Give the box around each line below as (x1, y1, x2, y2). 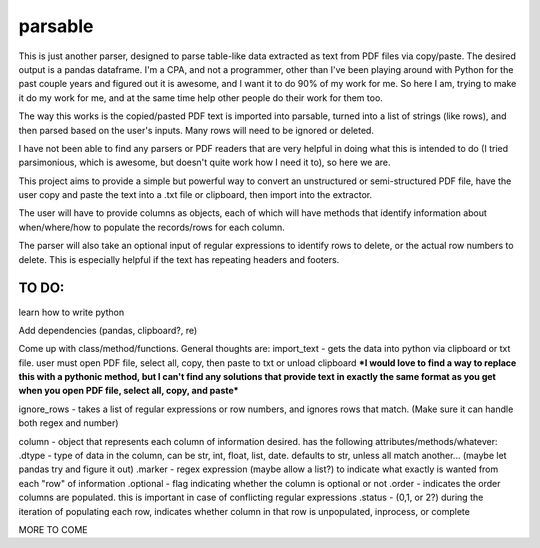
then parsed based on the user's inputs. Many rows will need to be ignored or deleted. (18, 124, 375, 136)
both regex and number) (18, 417, 119, 429)
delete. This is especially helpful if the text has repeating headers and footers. (18, 253, 340, 265)
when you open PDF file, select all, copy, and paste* (18, 385, 239, 397)
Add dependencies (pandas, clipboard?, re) (18, 324, 198, 336)
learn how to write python (18, 306, 125, 318)
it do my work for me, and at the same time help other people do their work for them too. (18, 91, 384, 104)
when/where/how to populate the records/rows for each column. (18, 221, 285, 233)
